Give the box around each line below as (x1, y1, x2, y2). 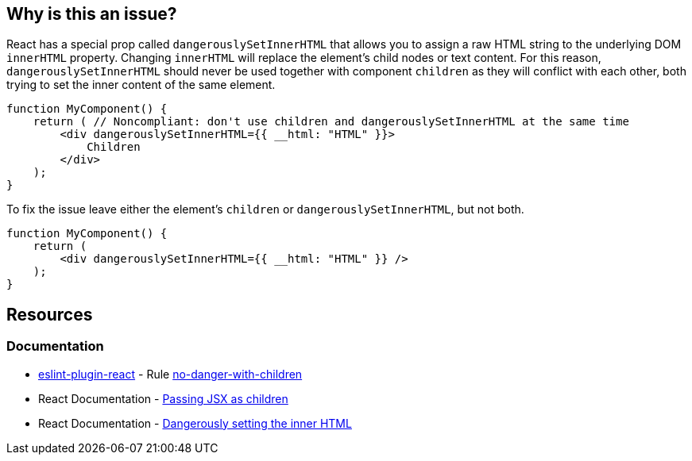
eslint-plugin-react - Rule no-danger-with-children (38, 367, 303, 381)
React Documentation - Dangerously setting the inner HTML (38, 416, 352, 430)
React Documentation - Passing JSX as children (38, 391, 288, 405)
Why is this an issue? (6, 4, 177, 24)
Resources (6, 304, 93, 325)
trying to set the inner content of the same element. (6, 78, 276, 92)
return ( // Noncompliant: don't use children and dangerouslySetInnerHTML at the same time (33, 115, 629, 129)
